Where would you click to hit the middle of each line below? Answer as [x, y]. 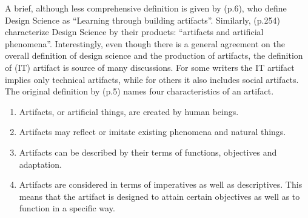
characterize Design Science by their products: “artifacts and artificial [134, 32]
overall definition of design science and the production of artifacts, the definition [154, 55]
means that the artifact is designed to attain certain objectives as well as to [159, 196]
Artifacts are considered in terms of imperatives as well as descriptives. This [161, 184]
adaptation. [40, 164]
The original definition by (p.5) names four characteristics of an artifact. [139, 91]
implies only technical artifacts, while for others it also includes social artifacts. [152, 79]
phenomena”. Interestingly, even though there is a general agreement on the [145, 43]
